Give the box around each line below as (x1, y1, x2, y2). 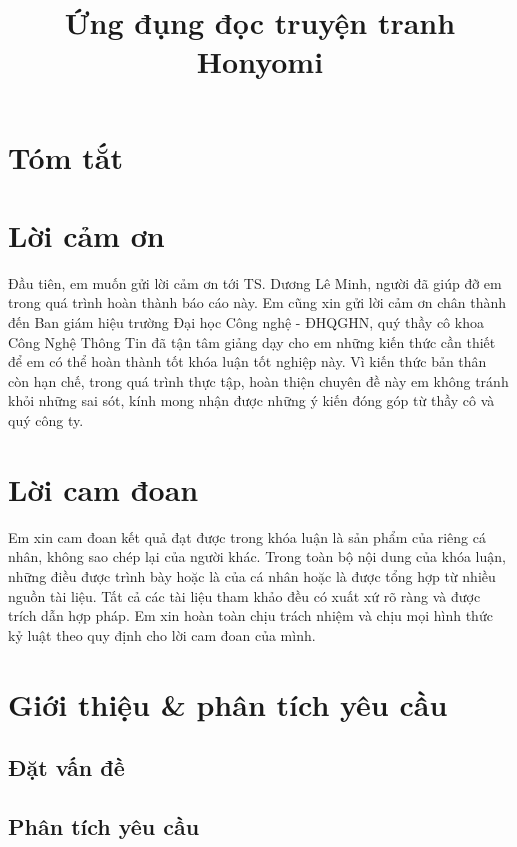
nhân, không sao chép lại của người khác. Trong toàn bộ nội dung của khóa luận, (8, 546, 506, 567)
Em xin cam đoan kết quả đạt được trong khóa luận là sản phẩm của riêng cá (8, 526, 486, 547)
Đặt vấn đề (8, 752, 125, 783)
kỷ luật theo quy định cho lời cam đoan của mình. (8, 624, 316, 645)
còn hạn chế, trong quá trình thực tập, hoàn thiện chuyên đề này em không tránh (8, 370, 509, 391)
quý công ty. (8, 410, 84, 431)
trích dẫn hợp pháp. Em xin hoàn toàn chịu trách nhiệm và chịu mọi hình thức (8, 605, 493, 626)
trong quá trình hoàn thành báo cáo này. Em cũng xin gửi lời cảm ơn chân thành (8, 292, 507, 313)
